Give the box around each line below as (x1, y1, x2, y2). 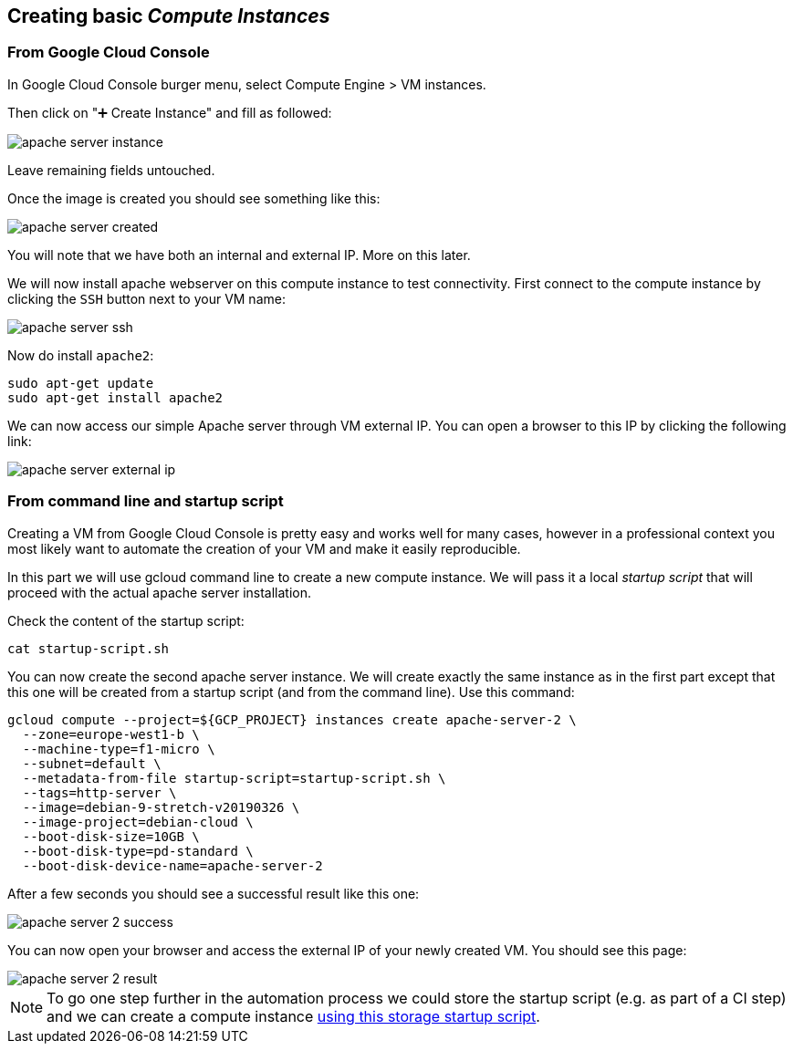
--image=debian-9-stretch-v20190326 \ (22, 799, 300, 815)
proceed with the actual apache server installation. (7, 584, 312, 600)
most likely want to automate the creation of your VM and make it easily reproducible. (7, 540, 521, 557)
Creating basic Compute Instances (7, 5, 330, 27)
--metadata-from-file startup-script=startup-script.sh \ (22, 770, 446, 786)
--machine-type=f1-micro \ (22, 741, 215, 756)
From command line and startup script (7, 492, 284, 511)
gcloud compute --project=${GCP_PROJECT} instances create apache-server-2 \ (7, 712, 577, 727)
